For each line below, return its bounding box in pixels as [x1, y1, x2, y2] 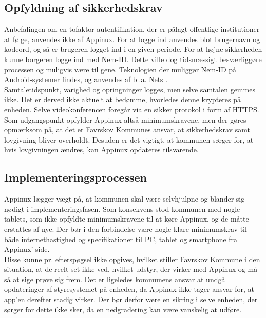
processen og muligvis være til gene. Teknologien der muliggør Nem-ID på [4, 64, 237, 74]
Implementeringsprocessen [4, 169, 147, 185]
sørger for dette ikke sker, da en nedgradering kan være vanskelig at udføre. [4, 304, 242, 314]
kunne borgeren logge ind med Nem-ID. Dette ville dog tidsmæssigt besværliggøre [4, 53, 262, 64]
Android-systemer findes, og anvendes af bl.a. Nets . [4, 74, 168, 85]
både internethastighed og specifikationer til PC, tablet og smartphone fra [4, 233, 238, 244]
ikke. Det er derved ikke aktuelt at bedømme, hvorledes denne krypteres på [4, 94, 241, 105]
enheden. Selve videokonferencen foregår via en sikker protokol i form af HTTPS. [4, 104, 259, 114]
